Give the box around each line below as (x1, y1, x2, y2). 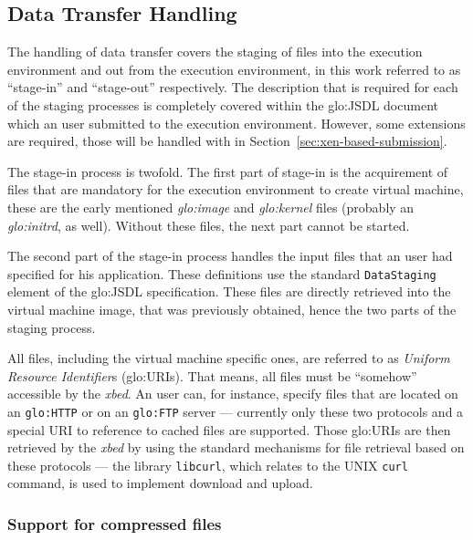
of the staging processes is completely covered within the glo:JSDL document (7, 95, 438, 114)
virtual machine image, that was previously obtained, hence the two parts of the (7, 299, 457, 318)
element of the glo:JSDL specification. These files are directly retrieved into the (7, 282, 451, 301)
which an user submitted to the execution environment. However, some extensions (7, 113, 466, 132)
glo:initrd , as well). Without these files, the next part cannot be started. (7, 215, 410, 234)
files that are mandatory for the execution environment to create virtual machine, (7, 180, 464, 199)
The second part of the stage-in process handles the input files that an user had (7, 246, 453, 265)
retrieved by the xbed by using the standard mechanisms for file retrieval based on (7, 438, 465, 457)
